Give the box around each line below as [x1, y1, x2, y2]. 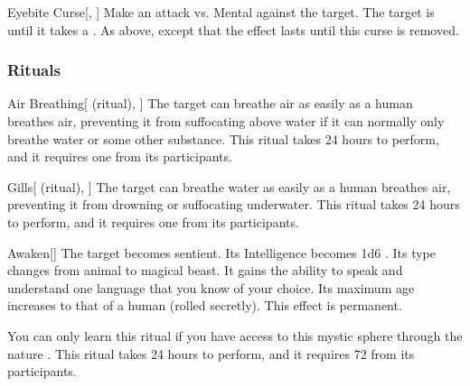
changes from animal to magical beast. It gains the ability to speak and [7, 261, 403, 280]
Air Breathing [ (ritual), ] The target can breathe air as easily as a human [7, 94, 413, 113]
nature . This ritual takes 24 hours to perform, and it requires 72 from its [7, 344, 415, 363]
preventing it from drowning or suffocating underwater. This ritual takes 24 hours [7, 195, 460, 214]
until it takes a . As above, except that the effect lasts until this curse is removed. [7, 20, 459, 39]
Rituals [7, 59, 61, 81]
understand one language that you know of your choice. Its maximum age [7, 278, 415, 297]
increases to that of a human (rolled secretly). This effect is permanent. [7, 296, 402, 315]
